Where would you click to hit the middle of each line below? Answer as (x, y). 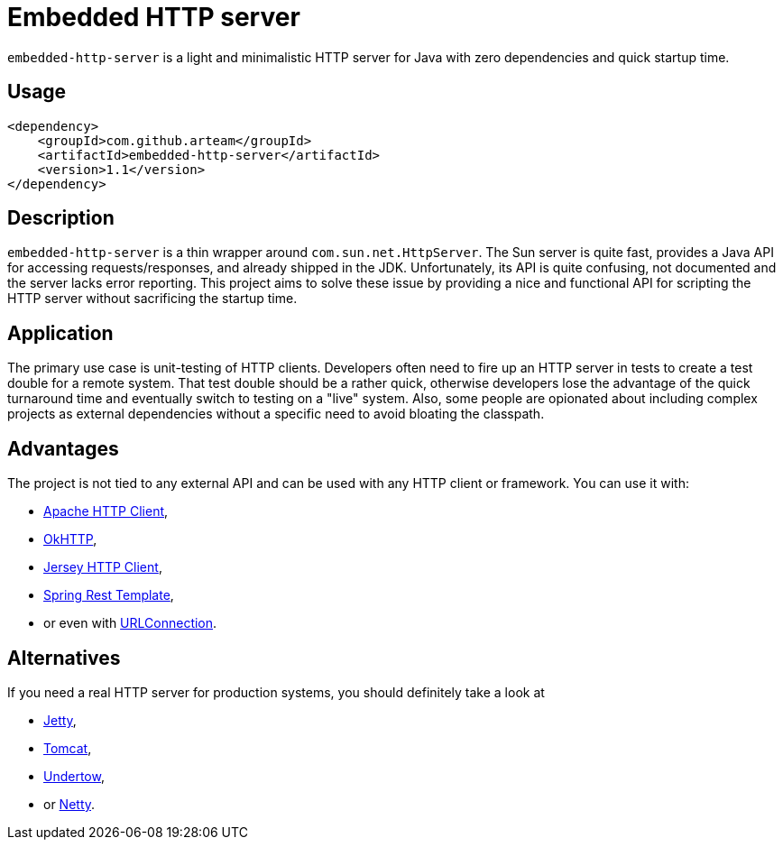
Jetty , (60, 720)
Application (60, 333)
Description (61, 218)
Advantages (63, 448)
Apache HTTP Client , (106, 511)
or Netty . (69, 804)
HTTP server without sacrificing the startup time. (152, 299)
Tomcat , (68, 748)
